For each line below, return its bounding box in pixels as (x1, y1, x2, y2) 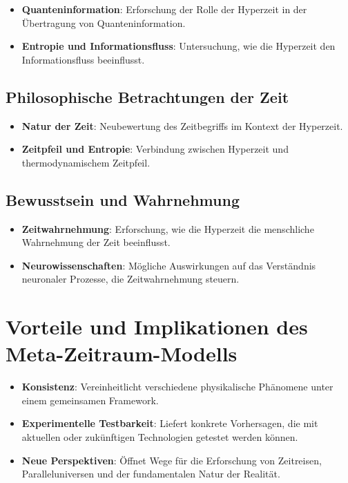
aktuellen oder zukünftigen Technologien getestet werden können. (21, 430, 298, 444)
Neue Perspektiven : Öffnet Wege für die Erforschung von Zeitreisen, (21, 453, 322, 467)
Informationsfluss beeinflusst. (21, 52, 145, 66)
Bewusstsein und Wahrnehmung (6, 189, 240, 210)
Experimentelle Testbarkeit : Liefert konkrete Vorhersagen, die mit (21, 416, 318, 430)
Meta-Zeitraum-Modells (6, 339, 238, 368)
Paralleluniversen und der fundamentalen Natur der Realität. (21, 466, 280, 481)
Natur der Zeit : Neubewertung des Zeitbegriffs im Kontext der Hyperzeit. (21, 118, 343, 133)
